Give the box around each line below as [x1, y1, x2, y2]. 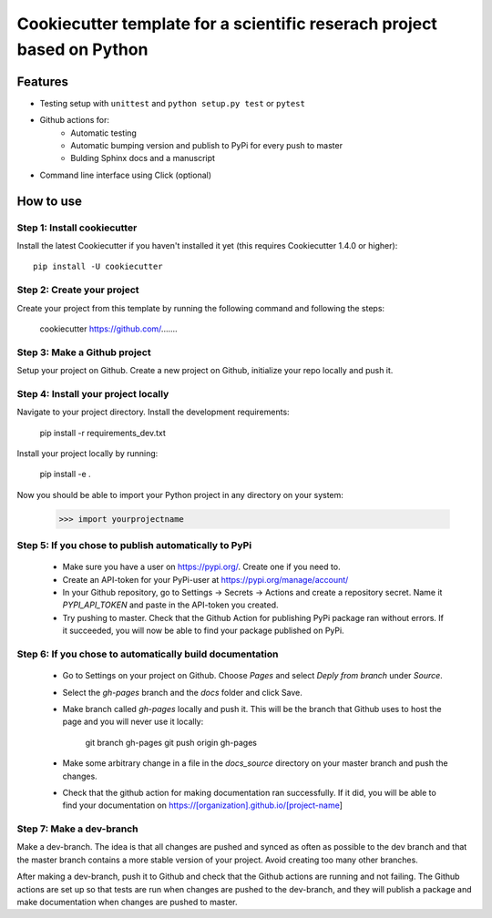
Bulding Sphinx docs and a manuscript [70, 153, 216, 164]
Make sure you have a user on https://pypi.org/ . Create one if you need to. [62, 561, 341, 573]
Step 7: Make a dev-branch [16, 822, 138, 835]
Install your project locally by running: [16, 447, 159, 459]
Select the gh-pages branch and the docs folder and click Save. [62, 687, 302, 698]
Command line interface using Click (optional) [39, 169, 212, 180]
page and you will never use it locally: [62, 716, 204, 728]
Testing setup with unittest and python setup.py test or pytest [39, 97, 305, 108]
